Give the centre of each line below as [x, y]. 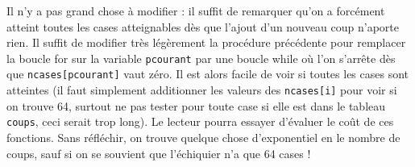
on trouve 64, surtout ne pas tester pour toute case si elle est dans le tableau [196, 105]
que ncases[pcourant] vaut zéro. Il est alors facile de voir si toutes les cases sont [208, 74]
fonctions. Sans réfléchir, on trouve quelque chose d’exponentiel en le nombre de [203, 137]
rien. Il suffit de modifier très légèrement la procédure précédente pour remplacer [206, 42]
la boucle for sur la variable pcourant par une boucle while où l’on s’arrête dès [201, 58]
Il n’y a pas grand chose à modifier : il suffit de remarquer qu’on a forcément [196, 10]
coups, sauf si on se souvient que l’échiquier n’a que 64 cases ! [159, 153]
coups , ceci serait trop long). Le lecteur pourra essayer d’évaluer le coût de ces [200, 121]
